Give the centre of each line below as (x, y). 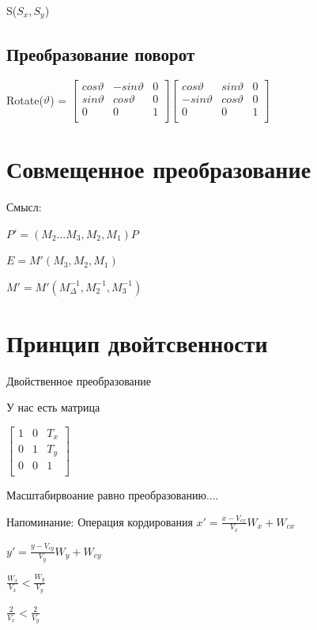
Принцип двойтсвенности (137, 342)
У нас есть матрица (53, 407)
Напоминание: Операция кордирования (100, 521)
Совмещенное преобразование (159, 168)
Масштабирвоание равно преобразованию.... (113, 495)
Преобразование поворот (101, 53)
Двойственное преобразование (79, 380)
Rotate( (25, 99)
